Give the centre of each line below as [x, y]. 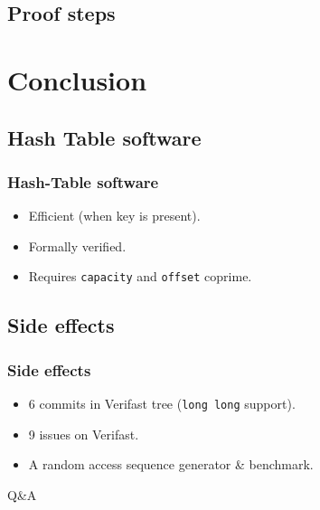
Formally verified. [77, 246]
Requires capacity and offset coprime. [140, 276]
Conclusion [77, 79]
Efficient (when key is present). [114, 216]
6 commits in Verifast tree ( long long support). [162, 403]
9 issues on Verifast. [84, 434]
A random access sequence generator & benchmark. [171, 464]
